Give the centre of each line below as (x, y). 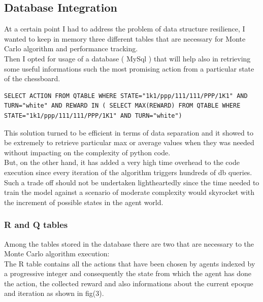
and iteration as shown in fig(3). (54, 293)
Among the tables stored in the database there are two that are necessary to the (129, 243)
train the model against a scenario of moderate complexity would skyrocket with (129, 192)
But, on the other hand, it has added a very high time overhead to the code (122, 162)
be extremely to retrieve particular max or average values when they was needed (129, 142)
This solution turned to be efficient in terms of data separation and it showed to (129, 132)
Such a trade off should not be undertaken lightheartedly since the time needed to (132, 182)
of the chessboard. (32, 78)
